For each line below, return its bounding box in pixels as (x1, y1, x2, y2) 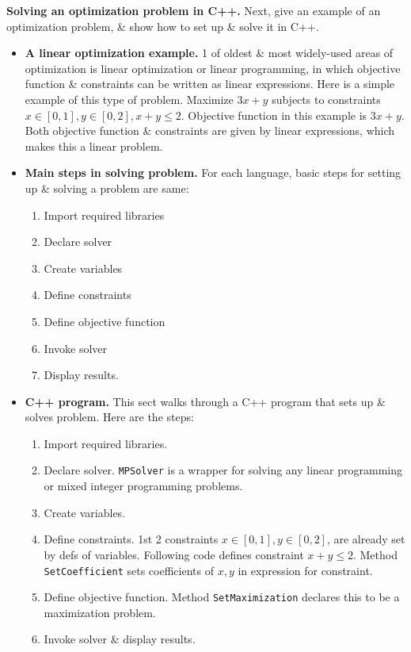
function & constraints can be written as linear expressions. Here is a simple (25, 75, 395, 92)
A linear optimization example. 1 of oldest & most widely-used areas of (25, 44, 394, 61)
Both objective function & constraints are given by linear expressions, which (25, 122, 395, 139)
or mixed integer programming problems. (44, 477, 243, 494)
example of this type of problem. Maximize (25, 90, 234, 107)
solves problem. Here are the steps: (25, 408, 194, 425)
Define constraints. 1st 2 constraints (44, 531, 219, 547)
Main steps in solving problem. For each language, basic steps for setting (25, 164, 401, 181)
